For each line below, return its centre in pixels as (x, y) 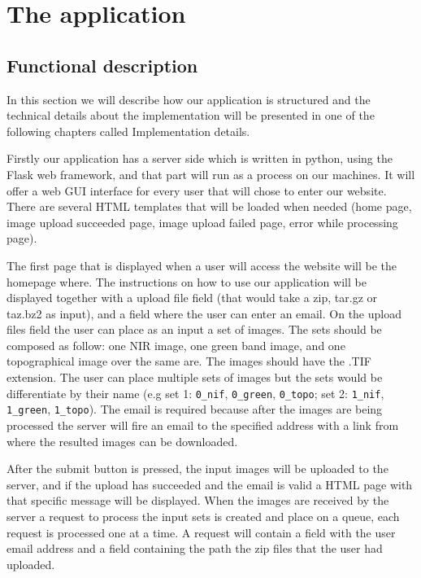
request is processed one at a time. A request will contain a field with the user (201, 532)
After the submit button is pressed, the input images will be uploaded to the (197, 469)
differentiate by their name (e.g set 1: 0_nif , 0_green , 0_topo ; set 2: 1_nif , (195, 393)
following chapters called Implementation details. (128, 131)
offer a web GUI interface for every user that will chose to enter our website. (197, 190)
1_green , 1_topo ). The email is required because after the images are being (195, 409)
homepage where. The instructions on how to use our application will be (187, 281)
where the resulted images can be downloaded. (122, 441)
